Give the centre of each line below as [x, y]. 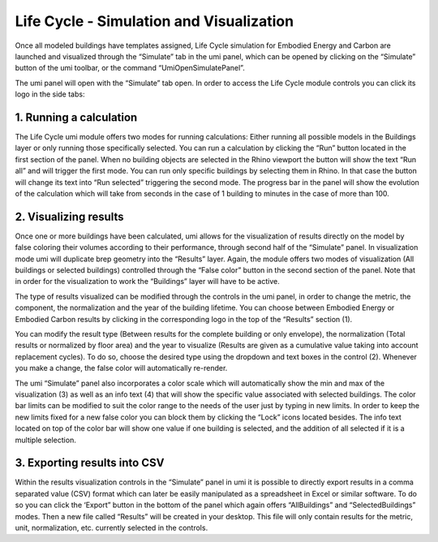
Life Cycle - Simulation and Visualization [155, 21]
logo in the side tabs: [50, 94]
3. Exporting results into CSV [90, 463]
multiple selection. [45, 440]
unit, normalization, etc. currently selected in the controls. [112, 527]
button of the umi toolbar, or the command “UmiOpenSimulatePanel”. [130, 68]
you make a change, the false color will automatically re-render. [121, 368]
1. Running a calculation [76, 117]
